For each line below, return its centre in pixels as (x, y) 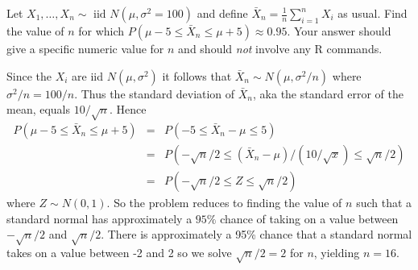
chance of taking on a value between (309, 218)
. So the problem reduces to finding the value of (224, 203)
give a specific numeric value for (85, 48)
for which (101, 31)
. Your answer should (339, 31)
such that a (384, 203)
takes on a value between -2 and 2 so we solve (119, 252)
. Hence (128, 109)
